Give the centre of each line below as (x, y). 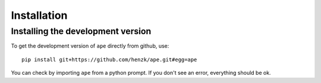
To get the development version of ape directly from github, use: (90, 46)
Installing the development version (81, 31)
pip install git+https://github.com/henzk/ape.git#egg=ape (109, 59)
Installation (39, 15)
